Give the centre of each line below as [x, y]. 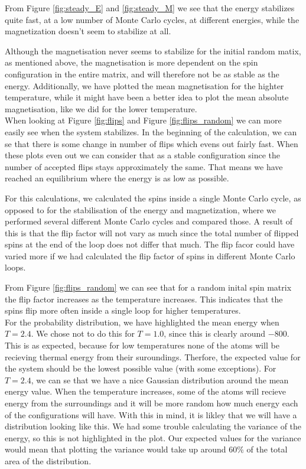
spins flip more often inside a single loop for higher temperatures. [123, 310]
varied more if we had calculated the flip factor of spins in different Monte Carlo [150, 255]
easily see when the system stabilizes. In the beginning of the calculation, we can [151, 131]
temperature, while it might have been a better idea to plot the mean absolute [147, 97]
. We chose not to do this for [83, 333]
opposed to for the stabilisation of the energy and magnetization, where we [140, 209]
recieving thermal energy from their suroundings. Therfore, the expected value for [153, 356]
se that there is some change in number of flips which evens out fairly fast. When [152, 143]
